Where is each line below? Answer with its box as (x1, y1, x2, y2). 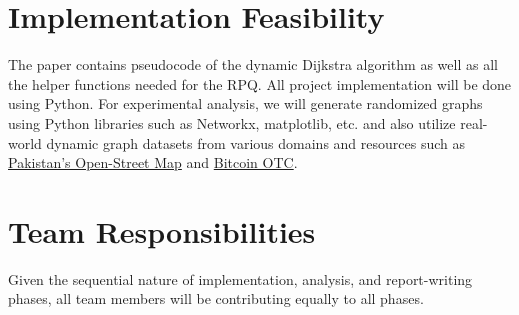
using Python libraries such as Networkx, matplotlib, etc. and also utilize (8, 112, 456, 133)
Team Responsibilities (8, 210, 316, 251)
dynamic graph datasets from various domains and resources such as (46, 132, 466, 153)
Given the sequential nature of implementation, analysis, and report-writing (8, 268, 473, 289)
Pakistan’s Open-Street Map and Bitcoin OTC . (8, 152, 298, 173)
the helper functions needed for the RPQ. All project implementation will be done (8, 73, 512, 94)
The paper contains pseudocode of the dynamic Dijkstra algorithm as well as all (8, 54, 498, 75)
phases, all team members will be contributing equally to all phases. (8, 288, 424, 309)
